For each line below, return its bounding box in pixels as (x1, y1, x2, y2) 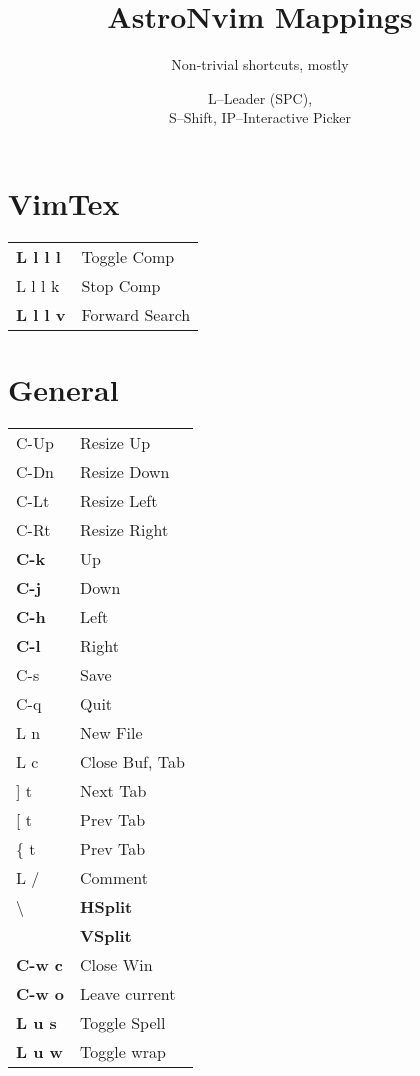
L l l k (16, 273, 60, 297)
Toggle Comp (81, 244, 175, 268)
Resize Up (80, 430, 151, 454)
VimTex (8, 182, 120, 223)
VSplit (80, 923, 132, 947)
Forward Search (81, 302, 191, 326)
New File (80, 720, 143, 744)
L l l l (16, 244, 61, 268)
